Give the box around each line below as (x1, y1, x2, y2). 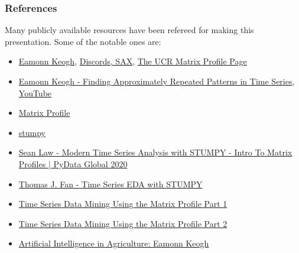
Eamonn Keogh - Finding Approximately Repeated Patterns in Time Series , (18, 75, 295, 87)
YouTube (18, 86, 52, 99)
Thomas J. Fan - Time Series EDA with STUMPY (18, 177, 203, 190)
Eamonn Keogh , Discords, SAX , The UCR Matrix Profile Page (18, 55, 247, 67)
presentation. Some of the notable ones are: (5, 35, 161, 47)
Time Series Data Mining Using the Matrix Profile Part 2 (18, 217, 227, 229)
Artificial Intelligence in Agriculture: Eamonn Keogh (18, 237, 209, 249)
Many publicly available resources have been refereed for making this (5, 24, 254, 36)
